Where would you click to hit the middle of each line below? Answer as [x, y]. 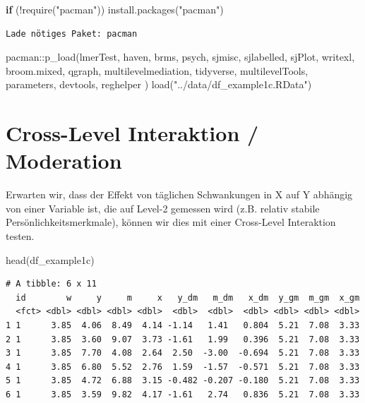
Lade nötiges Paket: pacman [72, 34]
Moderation [64, 161]
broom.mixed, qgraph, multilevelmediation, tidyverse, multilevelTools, [157, 70]
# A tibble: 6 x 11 [51, 284]
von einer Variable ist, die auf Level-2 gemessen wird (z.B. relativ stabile [163, 208]
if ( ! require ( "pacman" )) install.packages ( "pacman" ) [115, 9]
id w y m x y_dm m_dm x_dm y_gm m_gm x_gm [188, 297]
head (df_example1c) [50, 259]
